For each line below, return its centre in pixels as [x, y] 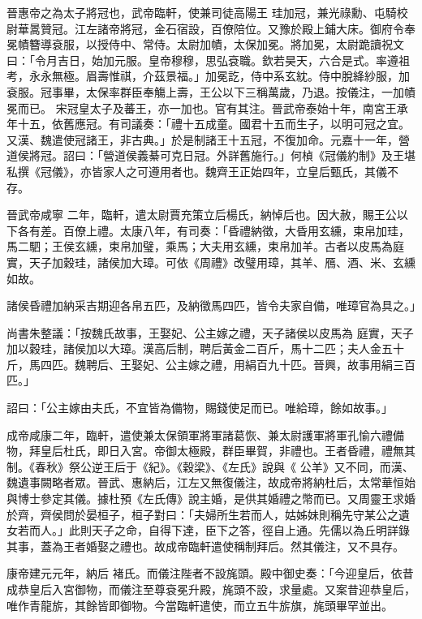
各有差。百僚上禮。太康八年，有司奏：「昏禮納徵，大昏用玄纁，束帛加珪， [213, 230]
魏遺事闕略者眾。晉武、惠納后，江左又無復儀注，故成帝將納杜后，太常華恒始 [211, 482]
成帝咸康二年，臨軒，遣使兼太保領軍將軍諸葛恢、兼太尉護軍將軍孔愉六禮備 [205, 434]
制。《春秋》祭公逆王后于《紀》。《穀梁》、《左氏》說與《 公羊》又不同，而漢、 [210, 466]
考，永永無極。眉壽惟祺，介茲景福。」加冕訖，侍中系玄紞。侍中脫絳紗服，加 [208, 76]
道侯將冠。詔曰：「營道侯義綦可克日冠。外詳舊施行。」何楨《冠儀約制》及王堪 [211, 155]
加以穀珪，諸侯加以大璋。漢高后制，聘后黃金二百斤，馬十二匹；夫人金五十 [205, 348]
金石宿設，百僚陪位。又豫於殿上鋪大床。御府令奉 [284, 28]
